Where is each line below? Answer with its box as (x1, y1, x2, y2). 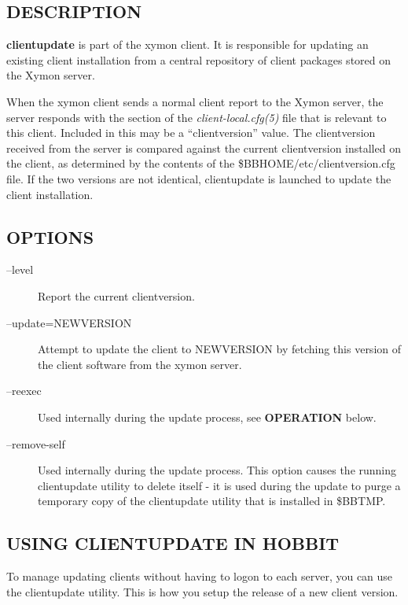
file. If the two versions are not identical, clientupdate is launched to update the (6, 170, 391, 186)
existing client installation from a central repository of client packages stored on (6, 51, 391, 68)
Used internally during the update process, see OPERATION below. (38, 408, 377, 425)
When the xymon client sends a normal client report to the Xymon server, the (6, 93, 384, 109)
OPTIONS (6, 224, 94, 249)
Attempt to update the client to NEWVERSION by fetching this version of (38, 341, 402, 357)
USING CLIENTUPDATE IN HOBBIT (6, 531, 340, 555)
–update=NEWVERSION (6, 314, 132, 330)
